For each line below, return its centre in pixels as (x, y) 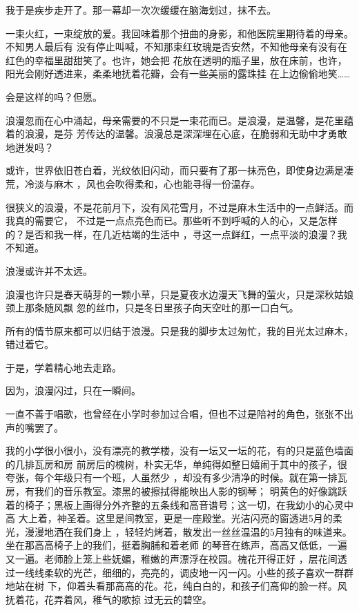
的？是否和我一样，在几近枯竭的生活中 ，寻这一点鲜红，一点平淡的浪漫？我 (176, 234)
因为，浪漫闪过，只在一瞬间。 (73, 390)
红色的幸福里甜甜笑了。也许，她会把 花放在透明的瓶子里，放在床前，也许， (176, 60)
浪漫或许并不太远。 (49, 270)
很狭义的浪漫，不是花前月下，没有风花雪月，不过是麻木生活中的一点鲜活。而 (179, 207)
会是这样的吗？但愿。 (54, 96)
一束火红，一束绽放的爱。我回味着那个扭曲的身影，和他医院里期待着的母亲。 (179, 33)
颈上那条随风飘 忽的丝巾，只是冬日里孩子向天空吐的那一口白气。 (152, 308)
